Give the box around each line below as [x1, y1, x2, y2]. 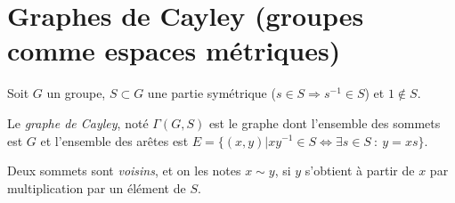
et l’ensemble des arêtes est [40, 131, 189, 150]
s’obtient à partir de [305, 161, 415, 180]
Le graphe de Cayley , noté [7, 113, 149, 132]
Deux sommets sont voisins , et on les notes [7, 161, 241, 180]
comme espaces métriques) [7, 32, 341, 69]
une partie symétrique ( [147, 84, 276, 102]
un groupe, [46, 84, 106, 102]
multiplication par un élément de [7, 178, 186, 197]
